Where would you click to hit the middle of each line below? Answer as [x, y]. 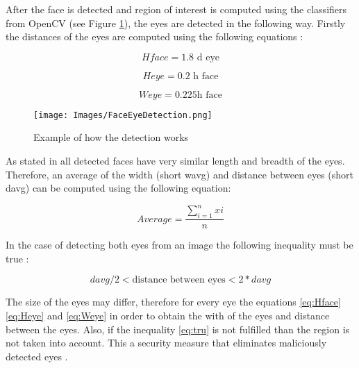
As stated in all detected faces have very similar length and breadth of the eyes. [175, 161]
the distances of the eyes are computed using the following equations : [155, 36]
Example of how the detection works [111, 137]
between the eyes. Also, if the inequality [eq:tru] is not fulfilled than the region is [178, 329]
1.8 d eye [200, 57]
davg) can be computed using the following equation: [118, 188]
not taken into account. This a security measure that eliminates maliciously [166, 343]
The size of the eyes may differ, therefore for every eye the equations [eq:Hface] [173, 302]
